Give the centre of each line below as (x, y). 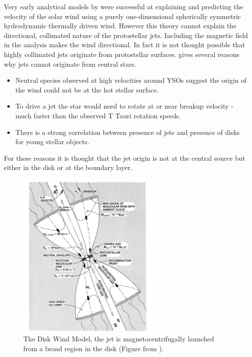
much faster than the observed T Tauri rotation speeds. (98, 115)
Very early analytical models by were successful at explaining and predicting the (124, 6)
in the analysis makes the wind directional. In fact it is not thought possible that (125, 45)
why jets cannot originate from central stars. (70, 64)
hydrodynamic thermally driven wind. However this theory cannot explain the (120, 26)
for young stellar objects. (52, 141)
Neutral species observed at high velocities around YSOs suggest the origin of (131, 80)
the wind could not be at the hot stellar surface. (87, 89)
